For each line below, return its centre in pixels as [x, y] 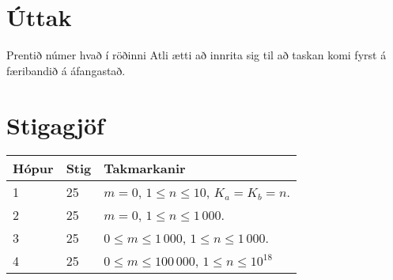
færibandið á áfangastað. [66, 70]
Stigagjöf [55, 125]
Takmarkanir [145, 168]
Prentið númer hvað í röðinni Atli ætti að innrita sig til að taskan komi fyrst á [196, 55]
